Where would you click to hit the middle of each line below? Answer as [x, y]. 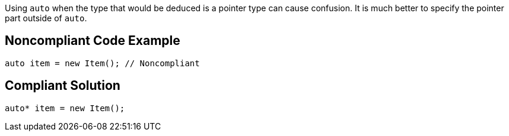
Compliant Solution [63, 86]
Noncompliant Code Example [93, 41]
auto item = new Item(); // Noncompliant [102, 63]
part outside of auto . [46, 18]
